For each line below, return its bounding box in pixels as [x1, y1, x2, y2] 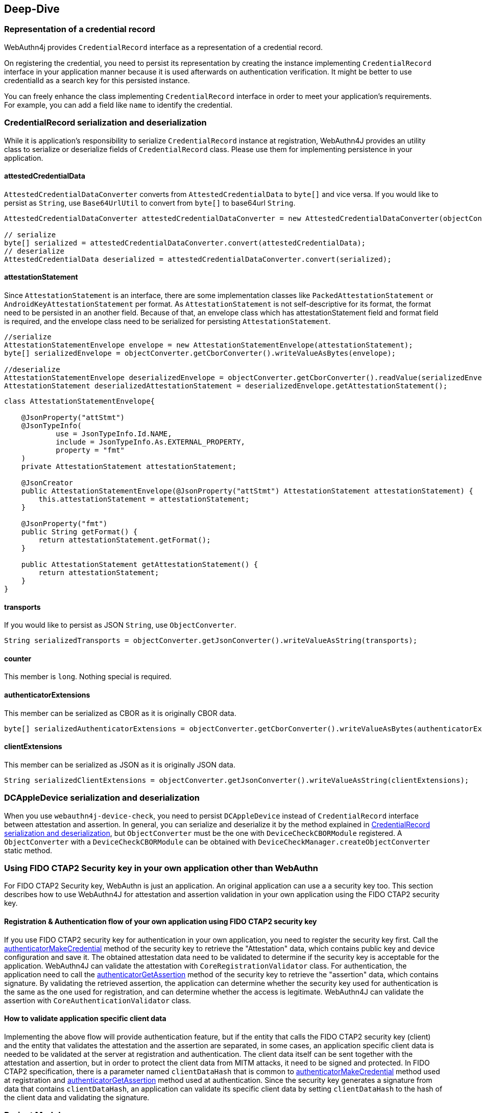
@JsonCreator [21, 478, 73, 487]
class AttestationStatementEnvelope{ [4, 397, 155, 405]
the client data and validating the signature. [4, 1093, 150, 1102]
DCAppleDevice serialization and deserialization [4, 793, 200, 803]
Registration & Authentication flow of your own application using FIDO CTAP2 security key [4, 917, 317, 926]
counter [4, 654, 32, 663]
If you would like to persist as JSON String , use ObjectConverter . [4, 621, 236, 630]
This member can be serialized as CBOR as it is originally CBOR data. [4, 708, 236, 718]
